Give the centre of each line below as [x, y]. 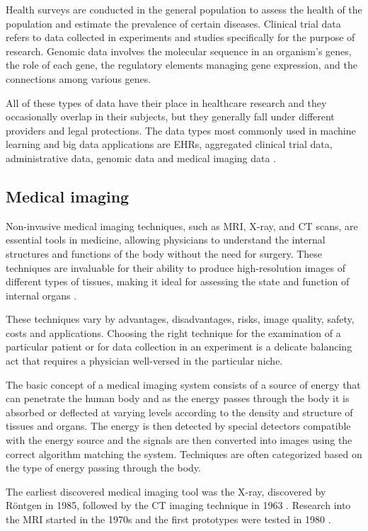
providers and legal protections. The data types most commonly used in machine [181, 130]
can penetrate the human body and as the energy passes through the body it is [178, 398]
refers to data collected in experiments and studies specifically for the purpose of [180, 37]
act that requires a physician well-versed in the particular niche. [144, 361]
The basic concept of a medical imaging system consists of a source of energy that [183, 384]
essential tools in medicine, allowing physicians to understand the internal [166, 240]
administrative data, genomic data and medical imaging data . [141, 158]
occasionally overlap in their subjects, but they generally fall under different [170, 116]
